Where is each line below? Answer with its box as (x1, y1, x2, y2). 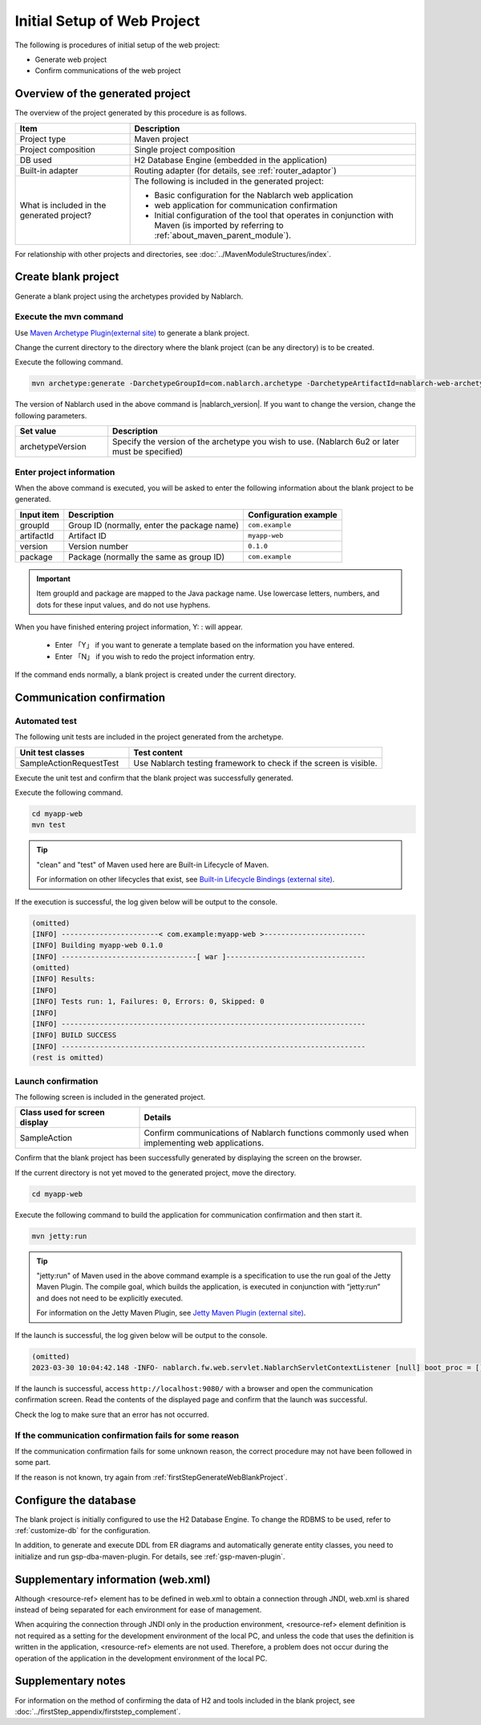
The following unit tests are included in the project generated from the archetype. (14, 732, 284, 742)
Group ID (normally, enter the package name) (68, 519, 240, 531)
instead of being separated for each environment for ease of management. (14, 1605, 262, 1615)
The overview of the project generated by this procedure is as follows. (14, 108, 248, 118)
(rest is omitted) (31, 1053, 104, 1063)
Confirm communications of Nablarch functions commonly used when (143, 1128, 409, 1139)
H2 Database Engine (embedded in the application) (134, 154, 328, 165)
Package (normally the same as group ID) (68, 551, 225, 562)
